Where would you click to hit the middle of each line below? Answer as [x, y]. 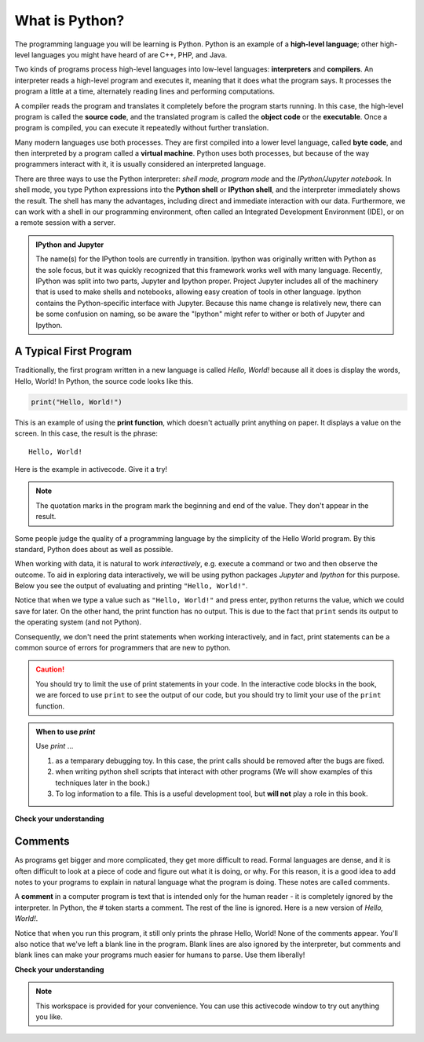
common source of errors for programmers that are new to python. [122, 648]
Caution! [50, 669]
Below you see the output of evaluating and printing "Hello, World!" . [131, 586]
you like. [49, 1016]
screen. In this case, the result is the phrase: [86, 433]
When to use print [66, 732]
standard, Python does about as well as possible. [94, 549]
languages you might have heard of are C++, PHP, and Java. [130, 54]
